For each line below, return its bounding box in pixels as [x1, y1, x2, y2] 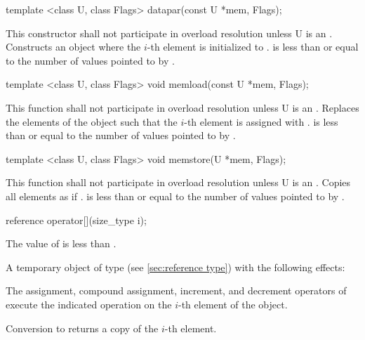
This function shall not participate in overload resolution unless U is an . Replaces [6, 100, 359, 115]
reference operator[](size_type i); [6, 212, 147, 227]
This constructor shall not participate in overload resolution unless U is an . [6, 25, 333, 40]
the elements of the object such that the [6, 114, 178, 129]
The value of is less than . [6, 236, 117, 251]
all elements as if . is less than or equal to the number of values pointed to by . [6, 188, 345, 203]
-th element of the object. [178, 296, 288, 311]
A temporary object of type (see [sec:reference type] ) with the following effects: [6, 259, 345, 274]
